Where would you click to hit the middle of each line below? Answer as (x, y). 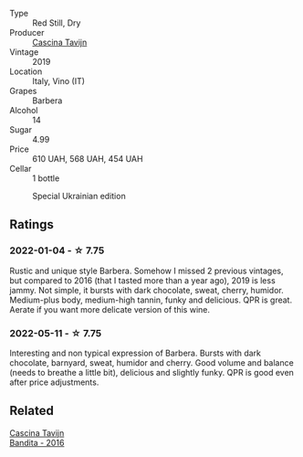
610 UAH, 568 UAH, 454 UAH (88, 159)
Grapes (23, 91)
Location (26, 71)
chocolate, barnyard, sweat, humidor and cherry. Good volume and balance (151, 362)
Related (32, 411)
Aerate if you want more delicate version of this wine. (110, 309)
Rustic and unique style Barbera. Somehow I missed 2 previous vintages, (146, 271)
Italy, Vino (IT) (58, 81)
